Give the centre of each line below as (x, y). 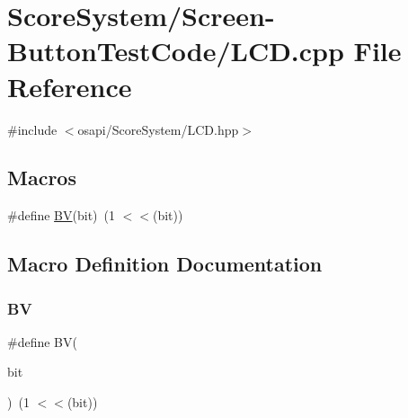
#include (32, 129)
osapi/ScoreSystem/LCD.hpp (158, 129)
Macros (42, 178)
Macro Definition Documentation (165, 264)
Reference (70, 86)
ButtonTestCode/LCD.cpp (176, 51)
